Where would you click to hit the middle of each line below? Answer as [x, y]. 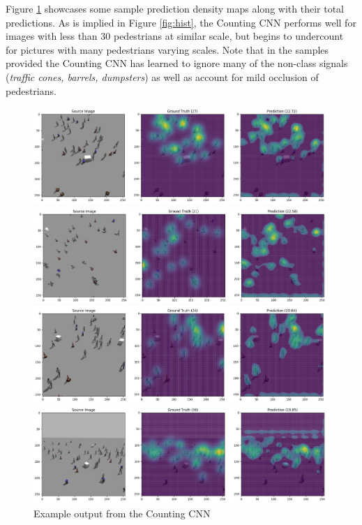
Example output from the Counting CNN [122, 513]
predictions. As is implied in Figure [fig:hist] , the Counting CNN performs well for [181, 22]
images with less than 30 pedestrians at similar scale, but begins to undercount [175, 36]
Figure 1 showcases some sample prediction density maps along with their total [175, 8]
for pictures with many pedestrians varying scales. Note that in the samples [167, 49]
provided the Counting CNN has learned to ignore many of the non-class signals [177, 63]
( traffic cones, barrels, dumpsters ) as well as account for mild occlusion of [162, 76]
